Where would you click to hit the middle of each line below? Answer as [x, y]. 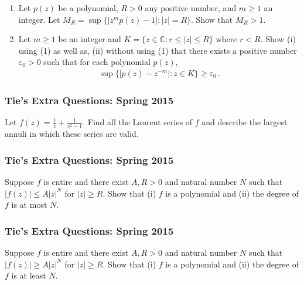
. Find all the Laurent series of [138, 122]
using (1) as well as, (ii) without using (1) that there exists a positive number [158, 50]
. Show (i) [278, 39]
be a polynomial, [88, 8]
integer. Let [39, 19]
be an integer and [90, 39]
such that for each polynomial [97, 62]
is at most [29, 205]
